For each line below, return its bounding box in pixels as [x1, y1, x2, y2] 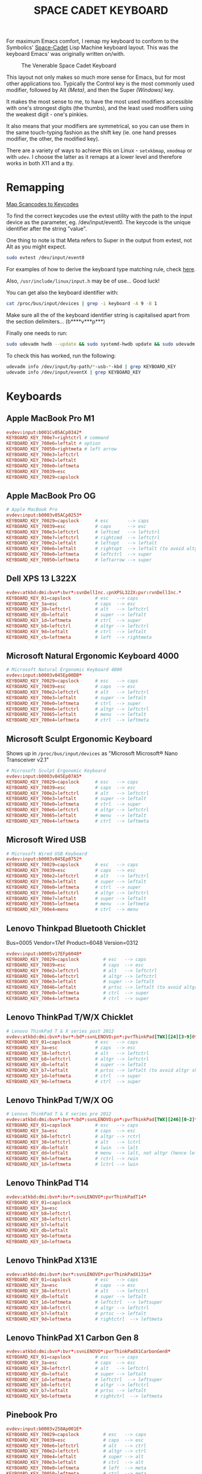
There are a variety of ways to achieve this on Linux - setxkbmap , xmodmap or [6, 147, 192, 154]
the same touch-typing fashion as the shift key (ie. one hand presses [6, 129, 177, 136]
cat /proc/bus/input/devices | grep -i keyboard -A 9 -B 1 [6, 301, 158, 307]
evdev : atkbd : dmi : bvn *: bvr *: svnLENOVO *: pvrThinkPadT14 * [6, 1194, 147, 1200]
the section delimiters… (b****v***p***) [6, 318, 105, 325]
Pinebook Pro [6, 1410, 58, 1420]
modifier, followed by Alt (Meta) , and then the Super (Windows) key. [6, 87, 175, 94]
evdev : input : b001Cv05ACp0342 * [6, 429, 82, 435]
